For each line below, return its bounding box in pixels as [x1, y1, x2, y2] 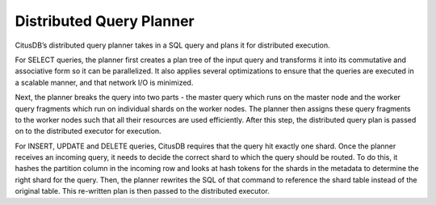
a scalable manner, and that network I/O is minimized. [15, 77, 194, 87]
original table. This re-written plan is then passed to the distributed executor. [15, 186, 270, 196]
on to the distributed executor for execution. [15, 126, 161, 136]
